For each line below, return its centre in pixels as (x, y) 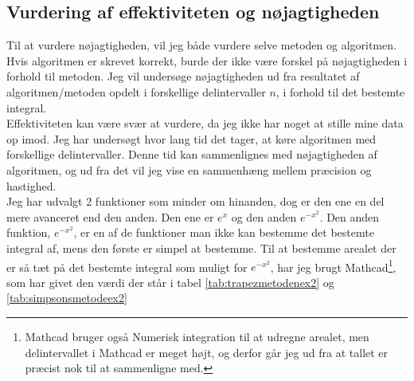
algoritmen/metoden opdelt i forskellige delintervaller (136, 91)
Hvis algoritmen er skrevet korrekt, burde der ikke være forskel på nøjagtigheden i (207, 60)
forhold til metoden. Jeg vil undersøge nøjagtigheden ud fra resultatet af (183, 76)
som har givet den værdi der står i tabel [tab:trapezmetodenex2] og (170, 282)
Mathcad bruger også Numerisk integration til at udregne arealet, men (197, 336)
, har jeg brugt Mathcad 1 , (333, 265)
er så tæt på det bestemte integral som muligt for (127, 267)
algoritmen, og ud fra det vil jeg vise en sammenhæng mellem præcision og (189, 169)
